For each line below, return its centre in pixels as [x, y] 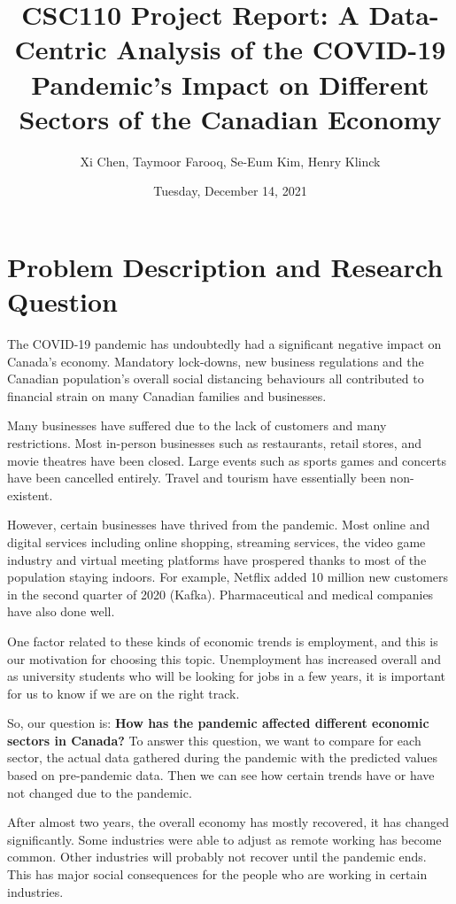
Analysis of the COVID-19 [281, 49]
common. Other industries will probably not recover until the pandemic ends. [217, 857]
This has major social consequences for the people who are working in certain [217, 874]
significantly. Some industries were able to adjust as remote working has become [224, 839]
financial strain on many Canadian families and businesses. [167, 395]
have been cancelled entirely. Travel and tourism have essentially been [197, 478]
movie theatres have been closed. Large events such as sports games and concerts [227, 460]
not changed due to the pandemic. [100, 792]
